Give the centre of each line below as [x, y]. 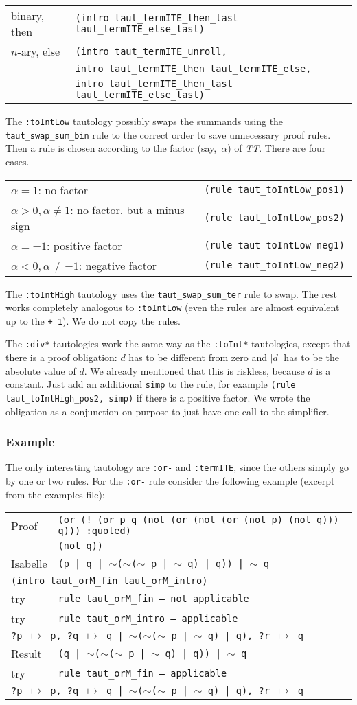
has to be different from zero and [198, 357]
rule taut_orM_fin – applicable [142, 673]
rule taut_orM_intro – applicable [148, 618]
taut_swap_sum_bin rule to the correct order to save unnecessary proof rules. [168, 134]
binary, [28, 15]
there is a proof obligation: [61, 357]
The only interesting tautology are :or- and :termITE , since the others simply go [177, 467]
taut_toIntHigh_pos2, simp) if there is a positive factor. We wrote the [158, 397]
